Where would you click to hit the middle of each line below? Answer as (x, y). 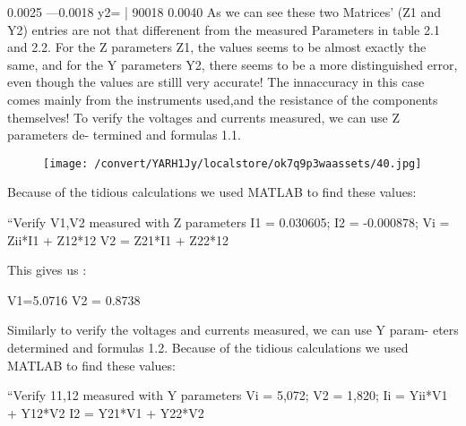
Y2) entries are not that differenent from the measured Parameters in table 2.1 (224, 29)
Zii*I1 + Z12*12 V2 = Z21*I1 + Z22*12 (118, 239)
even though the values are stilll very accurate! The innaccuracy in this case (216, 82)
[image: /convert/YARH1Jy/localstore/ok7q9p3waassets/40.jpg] (233, 163)
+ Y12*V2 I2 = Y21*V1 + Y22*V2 (106, 412)
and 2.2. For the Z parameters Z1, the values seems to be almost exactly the (217, 47)
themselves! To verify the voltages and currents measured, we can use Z (204, 117)
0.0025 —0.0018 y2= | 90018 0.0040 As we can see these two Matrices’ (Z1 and (224, 12)
